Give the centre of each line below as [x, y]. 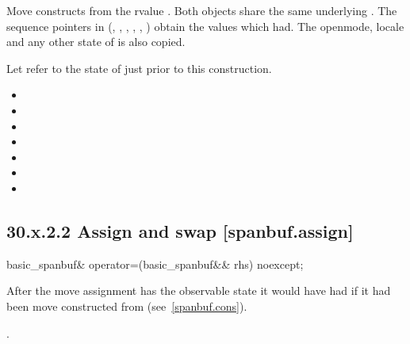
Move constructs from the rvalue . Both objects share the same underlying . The [202, 10]
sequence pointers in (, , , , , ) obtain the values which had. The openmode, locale [205, 26]
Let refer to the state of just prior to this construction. [139, 68]
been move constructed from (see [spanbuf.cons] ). [127, 306]
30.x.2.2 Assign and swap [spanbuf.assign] [180, 230]
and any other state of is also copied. [96, 42]
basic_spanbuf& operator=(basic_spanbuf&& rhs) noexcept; [155, 264]
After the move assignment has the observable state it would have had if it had [199, 290]
